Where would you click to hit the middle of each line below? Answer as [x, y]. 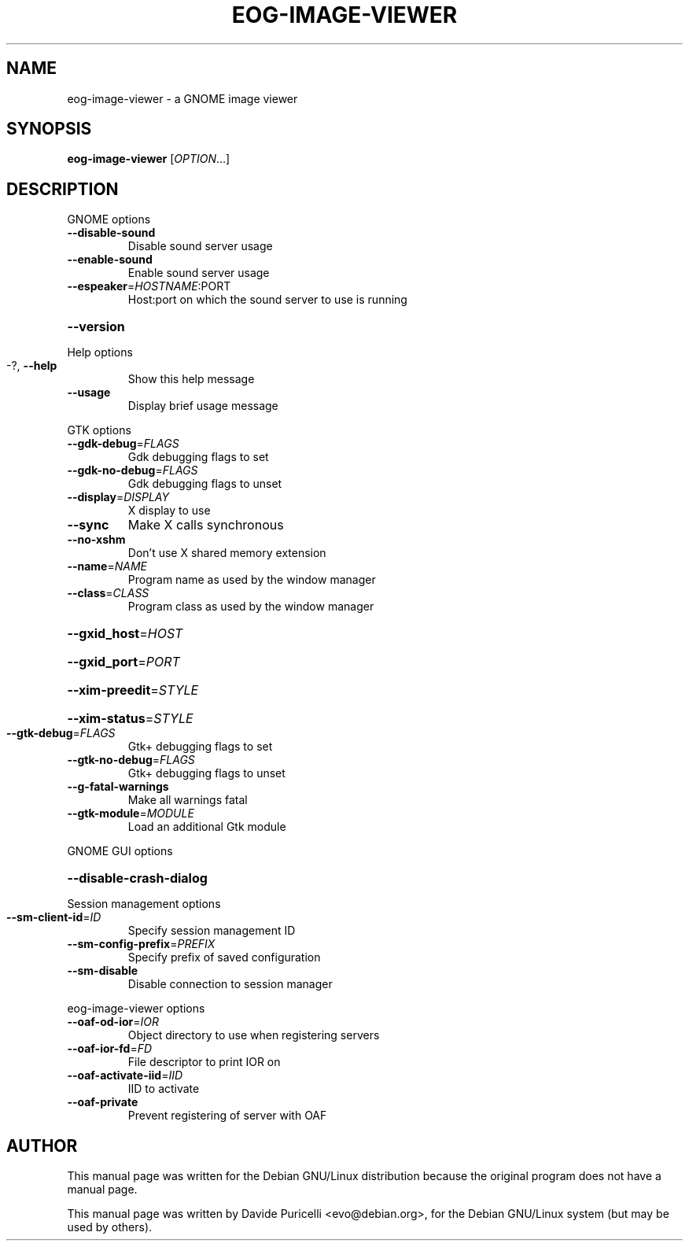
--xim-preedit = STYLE [133, 690]
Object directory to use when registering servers [254, 1035]
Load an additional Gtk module [207, 827]
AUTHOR [42, 1146]
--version [96, 327]
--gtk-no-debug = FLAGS [131, 760]
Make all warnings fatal [188, 800]
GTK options [99, 430]
